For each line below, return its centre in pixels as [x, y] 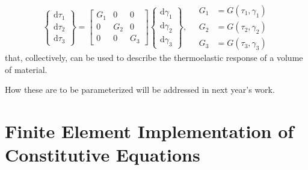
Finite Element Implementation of [149, 131]
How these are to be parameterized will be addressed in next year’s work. [140, 90]
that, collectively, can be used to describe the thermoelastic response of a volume [154, 58]
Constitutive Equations [103, 155]
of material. [26, 69]
